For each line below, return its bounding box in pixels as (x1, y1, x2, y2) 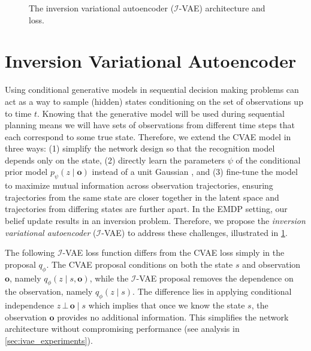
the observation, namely (5, 285, 93, 298)
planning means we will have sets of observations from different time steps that (5, 119, 295, 131)
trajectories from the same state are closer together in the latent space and (5, 190, 279, 203)
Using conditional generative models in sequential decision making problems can (5, 83, 299, 96)
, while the (89, 271, 129, 284)
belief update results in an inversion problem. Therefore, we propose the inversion (5, 214, 306, 227)
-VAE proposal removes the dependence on (136, 271, 294, 284)
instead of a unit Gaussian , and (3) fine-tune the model (92, 165, 298, 178)
